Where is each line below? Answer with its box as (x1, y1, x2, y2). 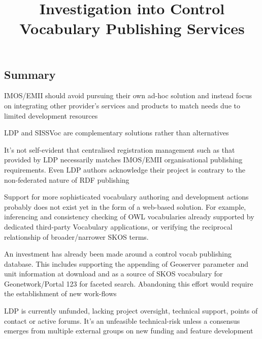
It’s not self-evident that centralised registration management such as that (4, 144, 235, 155)
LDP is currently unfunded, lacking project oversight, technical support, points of (4, 305, 258, 316)
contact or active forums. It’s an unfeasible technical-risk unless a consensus (4, 315, 240, 326)
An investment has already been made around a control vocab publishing (4, 248, 232, 259)
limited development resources (4, 110, 98, 121)
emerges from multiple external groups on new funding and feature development (4, 325, 253, 336)
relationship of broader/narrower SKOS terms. (4, 231, 149, 242)
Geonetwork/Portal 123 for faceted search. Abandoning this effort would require (4, 278, 253, 289)
